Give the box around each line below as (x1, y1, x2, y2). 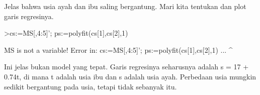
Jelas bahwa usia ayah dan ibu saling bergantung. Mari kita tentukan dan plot (4, 1, 246, 11)
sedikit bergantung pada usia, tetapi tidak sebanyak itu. (4, 81, 177, 91)
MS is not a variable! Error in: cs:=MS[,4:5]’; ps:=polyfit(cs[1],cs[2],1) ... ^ (4, 44, 233, 55)
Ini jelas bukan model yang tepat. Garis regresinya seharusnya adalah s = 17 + (4, 61, 249, 72)
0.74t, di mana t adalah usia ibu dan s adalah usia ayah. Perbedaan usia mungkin (4, 71, 256, 81)
